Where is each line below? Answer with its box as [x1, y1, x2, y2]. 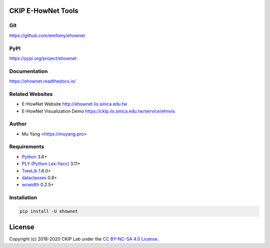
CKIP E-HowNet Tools [9, 6, 78, 15]
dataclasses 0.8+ [21, 175, 57, 181]
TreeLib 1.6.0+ [21, 167, 51, 173]
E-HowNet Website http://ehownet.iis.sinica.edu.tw [21, 101, 127, 107]
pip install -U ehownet [19, 208, 78, 214]
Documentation [9, 67, 48, 74]
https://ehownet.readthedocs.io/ [9, 78, 76, 84]
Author [9, 120, 27, 127]
